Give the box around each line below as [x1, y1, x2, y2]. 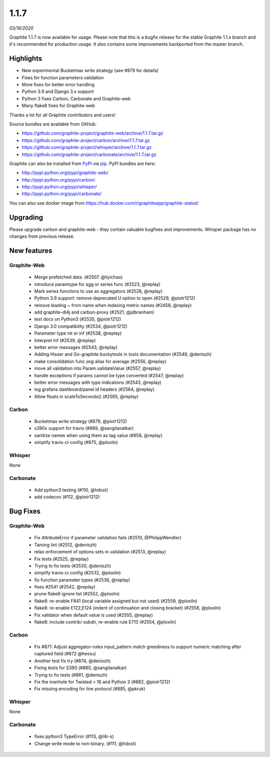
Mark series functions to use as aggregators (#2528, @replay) [34, 288, 162, 294]
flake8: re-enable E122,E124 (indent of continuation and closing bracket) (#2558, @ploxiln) [34, 605, 221, 611]
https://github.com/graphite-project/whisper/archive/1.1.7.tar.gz [21, 144, 152, 150]
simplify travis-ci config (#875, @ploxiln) [34, 439, 118, 445]
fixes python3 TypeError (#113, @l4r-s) [34, 733, 114, 739]
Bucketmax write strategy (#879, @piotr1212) [34, 418, 127, 424]
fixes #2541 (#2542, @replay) [34, 584, 96, 590]
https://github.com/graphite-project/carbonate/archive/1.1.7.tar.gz [21, 151, 157, 158]
